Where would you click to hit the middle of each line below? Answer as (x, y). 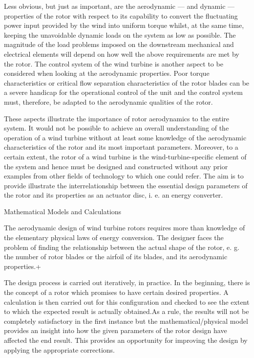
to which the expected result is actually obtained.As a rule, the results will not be (127, 311)
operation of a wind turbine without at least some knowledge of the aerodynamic (125, 137)
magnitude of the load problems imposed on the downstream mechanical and (119, 44)
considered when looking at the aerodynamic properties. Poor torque (107, 73)
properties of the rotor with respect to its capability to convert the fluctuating (121, 15)
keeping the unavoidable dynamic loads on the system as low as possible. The (120, 34)
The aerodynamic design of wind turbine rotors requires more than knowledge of (125, 228)
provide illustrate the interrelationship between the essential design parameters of (126, 185)
